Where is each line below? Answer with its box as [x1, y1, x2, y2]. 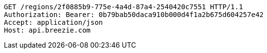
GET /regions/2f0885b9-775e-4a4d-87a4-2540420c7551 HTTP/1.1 [4, 3, 243, 11]
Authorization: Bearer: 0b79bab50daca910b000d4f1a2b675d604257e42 [4, 11, 264, 18]
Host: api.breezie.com [4, 26, 91, 34]
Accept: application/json [4, 18, 103, 26]
